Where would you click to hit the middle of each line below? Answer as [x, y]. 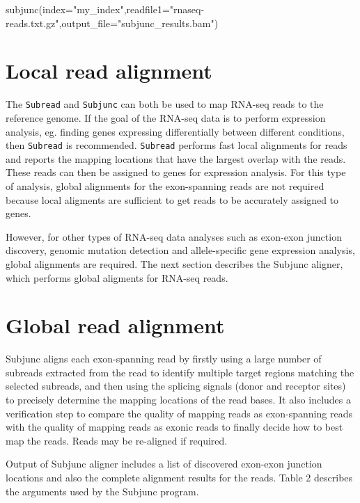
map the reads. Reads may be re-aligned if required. [117, 440]
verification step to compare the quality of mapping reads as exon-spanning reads [179, 413]
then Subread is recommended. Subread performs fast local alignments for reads [177, 145]
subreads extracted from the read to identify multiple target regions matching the [180, 372]
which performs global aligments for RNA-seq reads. [117, 277]
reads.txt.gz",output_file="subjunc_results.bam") [112, 23]
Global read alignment [115, 325]
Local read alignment [109, 71]
